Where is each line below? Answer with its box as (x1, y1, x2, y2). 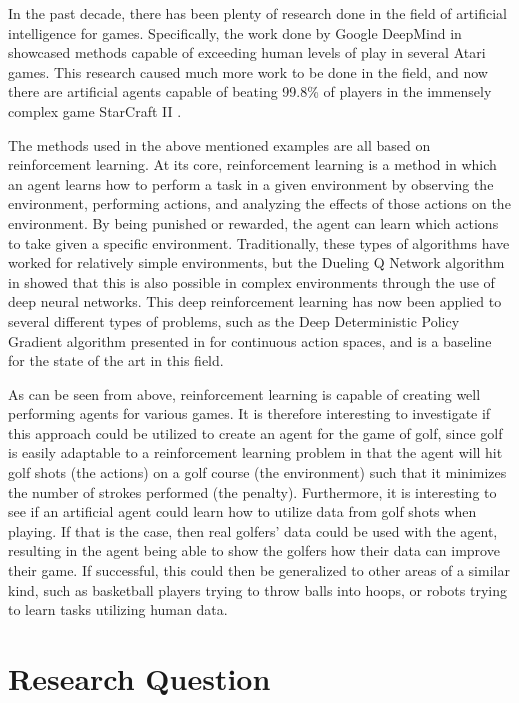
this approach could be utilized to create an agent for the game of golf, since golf (8, 422, 503, 443)
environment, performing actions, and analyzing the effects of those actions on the (8, 193, 511, 214)
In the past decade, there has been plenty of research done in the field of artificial (8, 3, 507, 23)
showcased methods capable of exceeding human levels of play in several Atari (8, 42, 486, 63)
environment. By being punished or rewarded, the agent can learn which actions (8, 212, 499, 233)
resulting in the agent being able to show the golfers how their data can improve (8, 540, 500, 561)
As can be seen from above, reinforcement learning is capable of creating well (8, 383, 481, 404)
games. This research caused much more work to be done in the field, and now (8, 61, 488, 82)
